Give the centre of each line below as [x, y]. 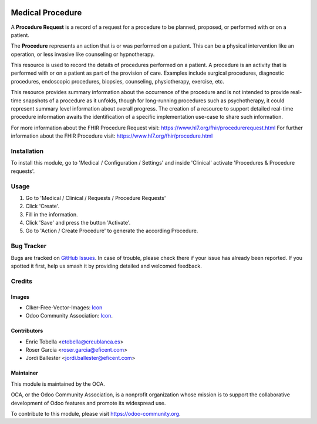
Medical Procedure [46, 13]
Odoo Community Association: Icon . [69, 316]
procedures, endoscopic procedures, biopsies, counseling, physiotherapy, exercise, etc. [117, 81]
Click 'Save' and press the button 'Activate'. [78, 223]
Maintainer [24, 373]
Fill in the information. [52, 214]
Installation [27, 151]
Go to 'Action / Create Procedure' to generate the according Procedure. [112, 231]
